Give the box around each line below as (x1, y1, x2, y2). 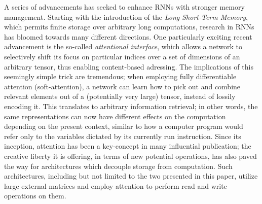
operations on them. (4, 190, 66, 201)
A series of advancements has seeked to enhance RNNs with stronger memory (4, 2, 245, 12)
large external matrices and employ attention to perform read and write (4, 180, 227, 191)
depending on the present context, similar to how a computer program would (4, 121, 243, 131)
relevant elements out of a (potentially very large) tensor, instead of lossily (4, 91, 236, 101)
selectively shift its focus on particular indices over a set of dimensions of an (4, 51, 240, 61)
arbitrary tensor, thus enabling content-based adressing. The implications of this (4, 61, 253, 72)
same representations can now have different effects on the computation (4, 111, 226, 121)
